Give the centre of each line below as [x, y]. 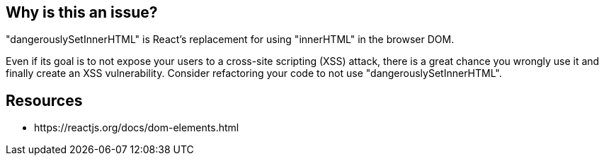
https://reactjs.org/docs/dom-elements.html [137, 128]
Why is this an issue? [82, 12]
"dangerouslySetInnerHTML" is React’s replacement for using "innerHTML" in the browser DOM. [230, 40]
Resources [44, 100]
